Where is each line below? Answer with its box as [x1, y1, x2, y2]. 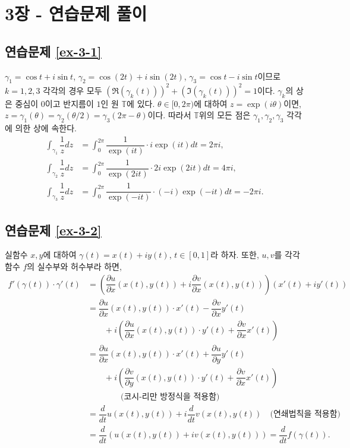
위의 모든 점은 [198, 109, 251, 121]
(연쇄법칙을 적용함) [270, 410, 341, 419]
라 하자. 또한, [210, 248, 259, 261]
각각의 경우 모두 [43, 84, 102, 96]
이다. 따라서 [147, 109, 191, 121]
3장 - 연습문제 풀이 [5, 1, 147, 26]
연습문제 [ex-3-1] [5, 42, 102, 60]
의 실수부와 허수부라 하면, [27, 260, 122, 272]
